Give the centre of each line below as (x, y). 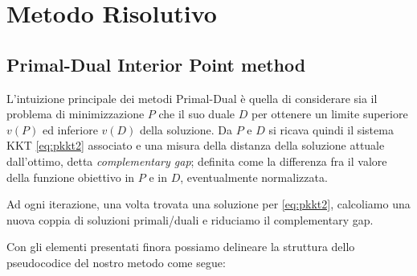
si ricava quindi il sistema (331, 129)
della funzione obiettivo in (71, 177)
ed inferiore (70, 129)
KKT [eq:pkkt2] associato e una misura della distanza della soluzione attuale (196, 145)
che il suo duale (197, 114)
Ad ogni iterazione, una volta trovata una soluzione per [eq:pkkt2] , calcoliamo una (208, 204)
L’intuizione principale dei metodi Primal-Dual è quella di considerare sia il (192, 98)
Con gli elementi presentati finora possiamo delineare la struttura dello (181, 247)
